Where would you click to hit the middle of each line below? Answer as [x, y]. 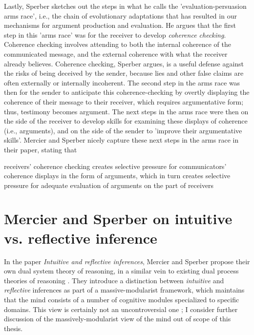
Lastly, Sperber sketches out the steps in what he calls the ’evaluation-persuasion [125, 6]
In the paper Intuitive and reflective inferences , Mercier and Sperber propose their [127, 261]
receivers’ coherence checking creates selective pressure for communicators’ [115, 166]
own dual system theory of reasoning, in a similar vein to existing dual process [121, 271]
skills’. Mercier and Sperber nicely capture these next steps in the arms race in [121, 140]
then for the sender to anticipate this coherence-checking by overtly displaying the [127, 92]
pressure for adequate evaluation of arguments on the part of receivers [109, 185]
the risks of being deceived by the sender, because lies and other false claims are [124, 73]
